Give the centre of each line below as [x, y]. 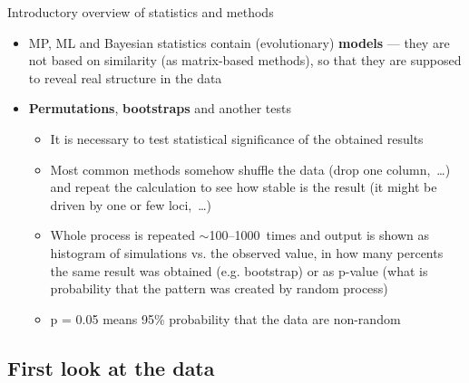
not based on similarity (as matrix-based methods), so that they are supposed [245, 60]
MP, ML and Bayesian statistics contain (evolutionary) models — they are [239, 42]
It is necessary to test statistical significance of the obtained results [237, 138]
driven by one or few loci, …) [131, 204]
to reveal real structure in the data [125, 77]
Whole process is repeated [122, 235]
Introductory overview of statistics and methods [141, 12]
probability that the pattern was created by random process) [219, 288]
